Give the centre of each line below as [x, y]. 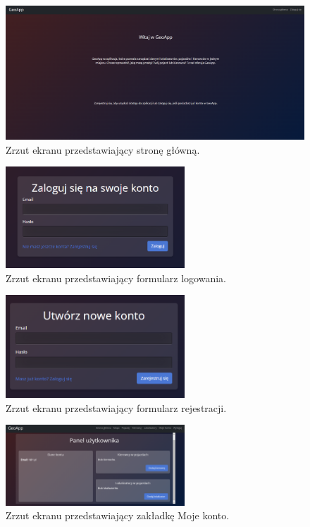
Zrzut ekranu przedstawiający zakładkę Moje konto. [118, 515]
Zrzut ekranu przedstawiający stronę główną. [103, 149]
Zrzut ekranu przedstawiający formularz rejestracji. [116, 407]
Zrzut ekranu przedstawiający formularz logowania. [116, 278]
